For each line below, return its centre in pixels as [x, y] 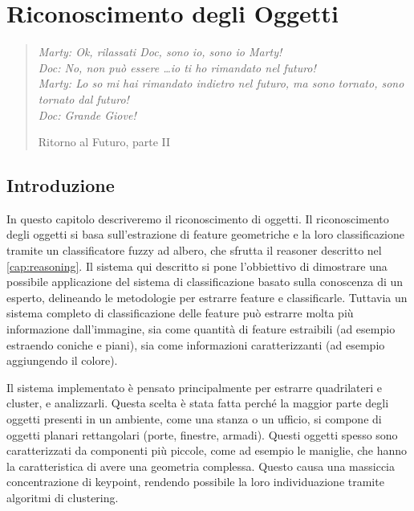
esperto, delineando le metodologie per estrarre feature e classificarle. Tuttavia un [207, 297]
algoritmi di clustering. [63, 497]
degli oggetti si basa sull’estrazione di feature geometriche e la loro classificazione [206, 234]
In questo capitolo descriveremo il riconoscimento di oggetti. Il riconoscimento [198, 218]
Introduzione [61, 185]
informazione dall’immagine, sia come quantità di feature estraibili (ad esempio [201, 329]
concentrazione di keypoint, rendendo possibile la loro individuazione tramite [195, 482]
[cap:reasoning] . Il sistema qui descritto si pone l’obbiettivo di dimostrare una [197, 266]
